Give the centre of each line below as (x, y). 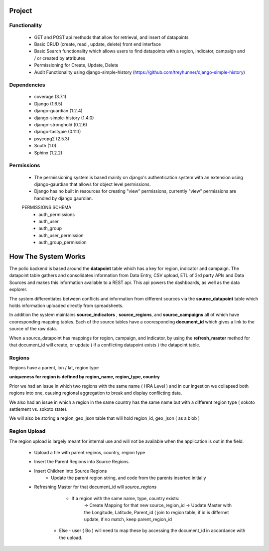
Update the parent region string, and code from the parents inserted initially (129, 478)
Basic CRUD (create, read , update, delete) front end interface (98, 44)
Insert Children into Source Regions (70, 471)
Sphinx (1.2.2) (48, 153)
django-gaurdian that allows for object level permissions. (93, 184)
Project (21, 11)
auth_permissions (57, 214)
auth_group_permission (63, 243)
